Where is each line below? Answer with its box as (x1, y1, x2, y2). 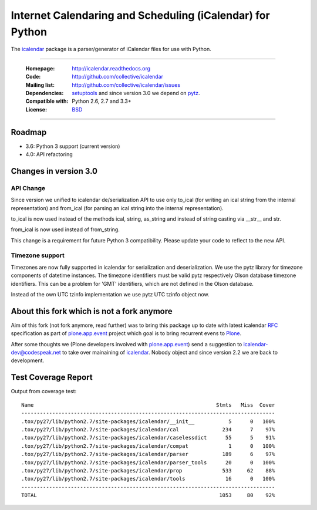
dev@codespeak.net (11, 349, 61, 356)
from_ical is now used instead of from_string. (11, 226, 120, 233)
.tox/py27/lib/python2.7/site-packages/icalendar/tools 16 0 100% (21, 475, 275, 482)
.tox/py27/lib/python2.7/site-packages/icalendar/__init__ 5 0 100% (21, 418, 275, 425)
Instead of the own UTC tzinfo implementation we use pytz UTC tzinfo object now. (11, 291, 210, 298)
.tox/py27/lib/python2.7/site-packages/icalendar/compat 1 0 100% (21, 443, 275, 449)
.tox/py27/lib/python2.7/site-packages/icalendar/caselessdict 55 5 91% (21, 434, 275, 441)
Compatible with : (25, 97, 69, 105)
